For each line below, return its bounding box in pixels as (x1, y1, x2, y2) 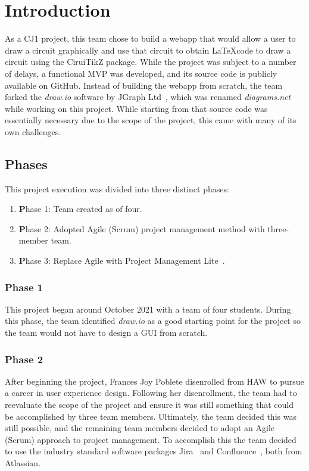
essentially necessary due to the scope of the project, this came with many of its (5, 114, 296, 126)
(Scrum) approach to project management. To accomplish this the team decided (5, 433, 296, 445)
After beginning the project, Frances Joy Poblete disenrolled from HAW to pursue (5, 375, 304, 387)
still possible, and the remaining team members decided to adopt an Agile (5, 422, 275, 434)
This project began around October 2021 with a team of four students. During (5, 302, 291, 315)
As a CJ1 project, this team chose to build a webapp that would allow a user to (5, 32, 296, 45)
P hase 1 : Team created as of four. (18, 202, 142, 215)
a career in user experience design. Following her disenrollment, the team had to (5, 386, 297, 399)
